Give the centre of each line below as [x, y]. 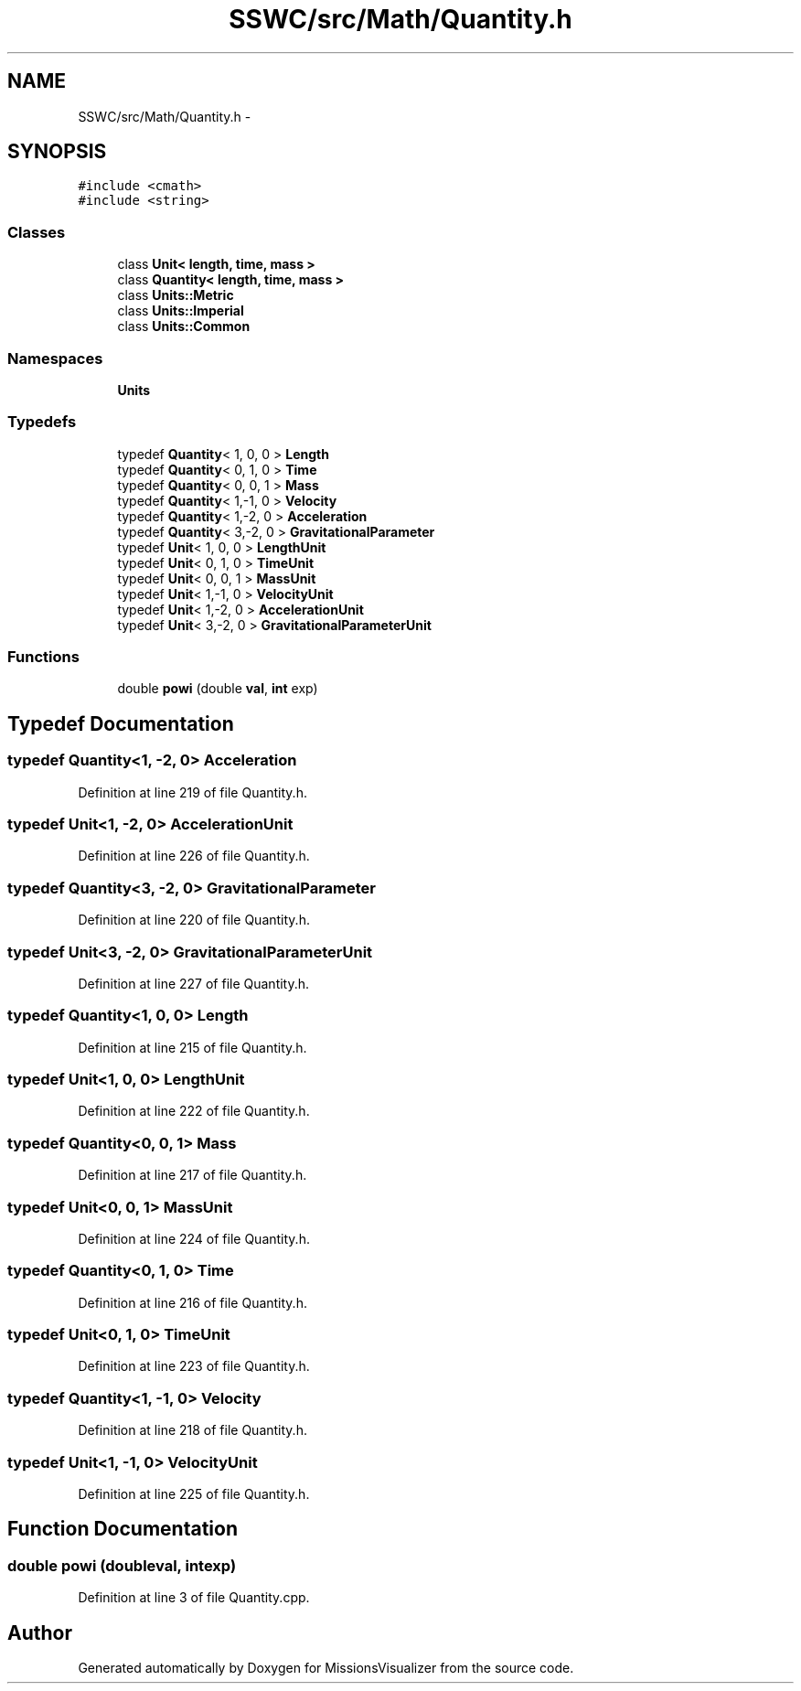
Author [40, 1632]
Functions [43, 657]
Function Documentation [123, 1529]
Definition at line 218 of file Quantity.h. [192, 1430]
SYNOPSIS [57, 152]
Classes [37, 232]
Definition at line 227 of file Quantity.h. [194, 983]
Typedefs [42, 422]
